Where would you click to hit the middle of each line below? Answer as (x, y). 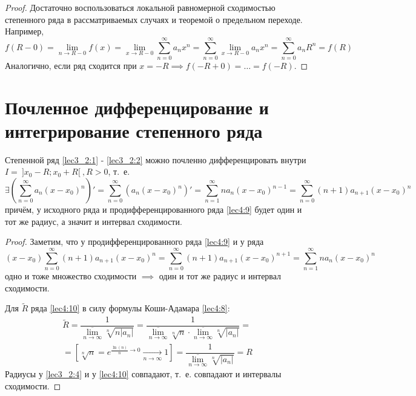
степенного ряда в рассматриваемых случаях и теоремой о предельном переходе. (154, 19)
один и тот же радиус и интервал (220, 275)
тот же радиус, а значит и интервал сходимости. (94, 221)
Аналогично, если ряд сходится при (71, 65)
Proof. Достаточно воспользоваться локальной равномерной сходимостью (140, 7)
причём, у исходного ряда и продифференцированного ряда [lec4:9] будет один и (154, 209)
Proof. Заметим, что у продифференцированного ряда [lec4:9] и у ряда (134, 242)
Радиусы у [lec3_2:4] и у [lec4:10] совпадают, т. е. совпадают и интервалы (143, 374)
